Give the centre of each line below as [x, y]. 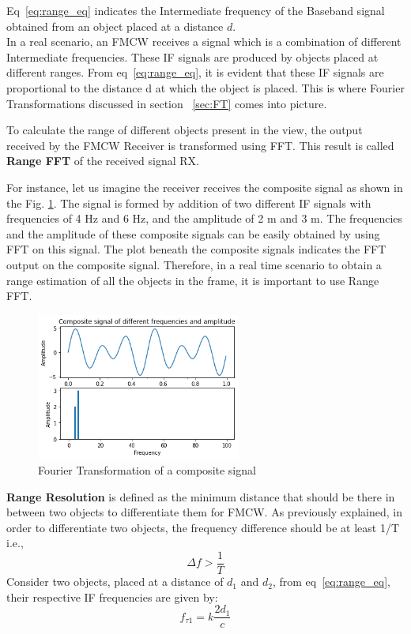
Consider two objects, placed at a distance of [115, 581]
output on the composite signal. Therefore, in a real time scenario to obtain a [194, 264]
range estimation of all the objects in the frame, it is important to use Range [193, 280]
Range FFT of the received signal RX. [103, 161]
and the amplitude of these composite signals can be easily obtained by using [193, 233]
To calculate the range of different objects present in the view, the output [185, 130]
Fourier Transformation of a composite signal [147, 470]
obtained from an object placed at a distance [115, 26]
